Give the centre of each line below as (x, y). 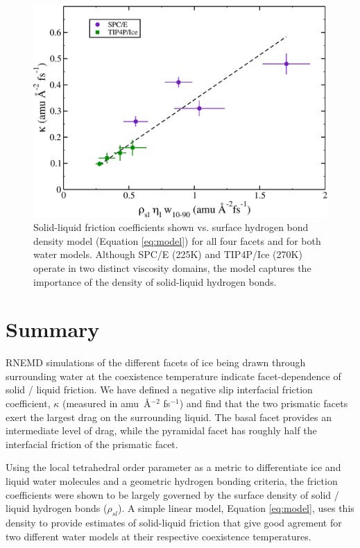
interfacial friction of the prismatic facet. (92, 444)
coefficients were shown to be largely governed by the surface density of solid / (172, 494)
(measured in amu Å (106, 403)
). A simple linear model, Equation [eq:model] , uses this (236, 508)
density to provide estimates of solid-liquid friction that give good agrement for (174, 522)
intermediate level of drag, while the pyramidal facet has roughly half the (161, 430)
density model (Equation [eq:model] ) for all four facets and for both (177, 240)
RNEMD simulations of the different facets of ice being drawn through (156, 362)
